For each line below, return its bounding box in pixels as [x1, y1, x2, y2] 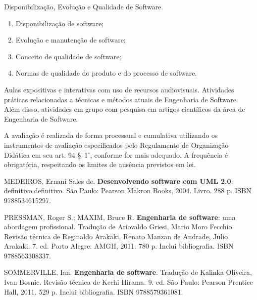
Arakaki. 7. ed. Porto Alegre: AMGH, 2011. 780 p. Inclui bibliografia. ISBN [4, 241, 234, 251]
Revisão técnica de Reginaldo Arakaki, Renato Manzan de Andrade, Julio [4, 231, 228, 241]
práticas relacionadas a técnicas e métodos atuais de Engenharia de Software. [4, 94, 238, 104]
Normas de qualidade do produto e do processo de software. [15, 68, 197, 78]
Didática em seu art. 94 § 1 [4, 149, 88, 160]
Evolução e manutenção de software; [15, 35, 126, 45]
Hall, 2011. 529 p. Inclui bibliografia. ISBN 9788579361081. [4, 286, 183, 297]
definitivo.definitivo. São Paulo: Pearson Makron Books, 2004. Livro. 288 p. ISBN [4, 185, 252, 196]
